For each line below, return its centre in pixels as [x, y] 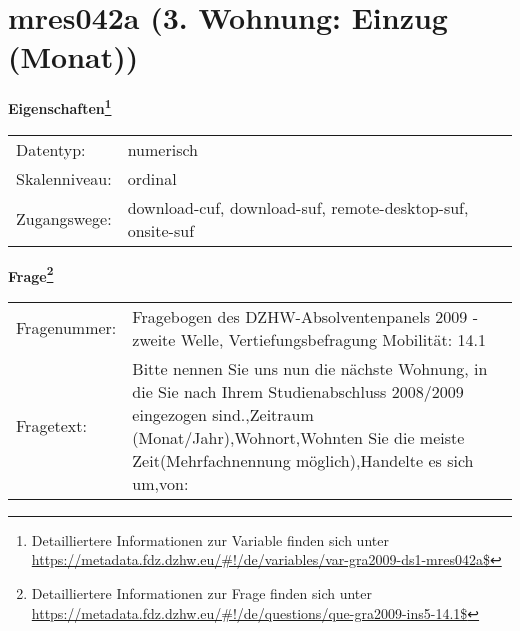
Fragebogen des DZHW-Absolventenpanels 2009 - [305, 316]
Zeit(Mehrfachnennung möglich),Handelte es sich [303, 460]
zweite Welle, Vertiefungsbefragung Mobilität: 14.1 [309, 339]
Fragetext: [51, 426]
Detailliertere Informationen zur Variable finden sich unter [210, 539]
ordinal [152, 178]
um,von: [160, 483]
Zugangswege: [64, 219]
